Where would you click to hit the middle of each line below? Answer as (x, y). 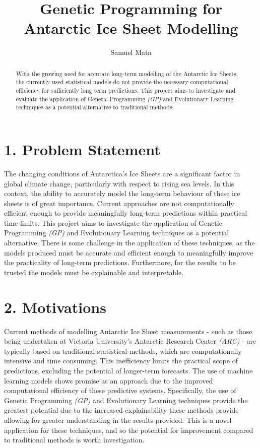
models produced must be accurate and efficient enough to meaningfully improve (129, 252)
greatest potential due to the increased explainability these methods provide (121, 410)
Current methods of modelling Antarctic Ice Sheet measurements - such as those (128, 331)
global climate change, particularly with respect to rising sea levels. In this (119, 183)
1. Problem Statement (82, 149)
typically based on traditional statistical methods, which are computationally (123, 350)
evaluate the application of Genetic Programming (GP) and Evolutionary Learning (125, 99)
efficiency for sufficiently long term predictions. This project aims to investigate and (126, 90)
